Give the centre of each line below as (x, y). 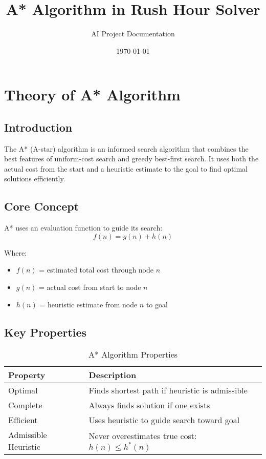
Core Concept (42, 206)
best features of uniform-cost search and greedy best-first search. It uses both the (131, 159)
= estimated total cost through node (96, 270)
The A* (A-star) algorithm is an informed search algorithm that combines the (126, 148)
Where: (15, 252)
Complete (25, 405)
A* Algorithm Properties (133, 354)
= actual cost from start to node (90, 287)
